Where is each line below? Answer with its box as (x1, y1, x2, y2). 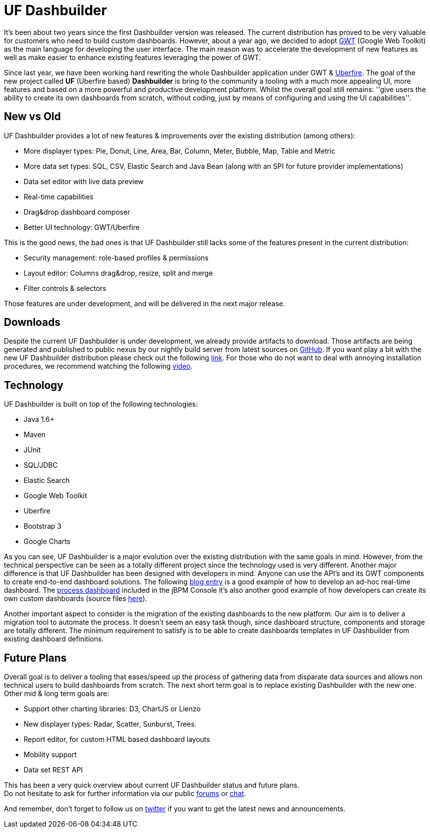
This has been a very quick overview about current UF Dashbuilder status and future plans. (4, 781, 300, 790)
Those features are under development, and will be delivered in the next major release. (4, 299, 285, 308)
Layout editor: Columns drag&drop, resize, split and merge (24, 268, 213, 277)
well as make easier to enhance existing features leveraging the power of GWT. (4, 53, 261, 62)
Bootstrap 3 (24, 522, 61, 531)
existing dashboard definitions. (4, 635, 104, 643)
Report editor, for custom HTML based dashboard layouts (24, 735, 210, 744)
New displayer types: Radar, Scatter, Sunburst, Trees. (24, 720, 197, 729)
